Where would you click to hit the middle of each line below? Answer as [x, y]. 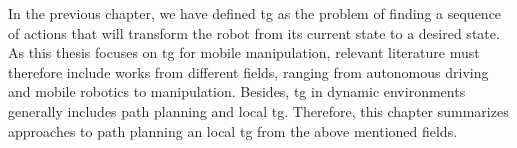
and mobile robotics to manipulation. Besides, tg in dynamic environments [237, 91]
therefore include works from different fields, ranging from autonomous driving [248, 71]
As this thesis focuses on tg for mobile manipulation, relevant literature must [244, 52]
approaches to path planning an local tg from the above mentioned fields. [233, 130]
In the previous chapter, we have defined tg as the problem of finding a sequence [255, 13]
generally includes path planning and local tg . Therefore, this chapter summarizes [258, 110]
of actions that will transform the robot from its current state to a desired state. [254, 32]
